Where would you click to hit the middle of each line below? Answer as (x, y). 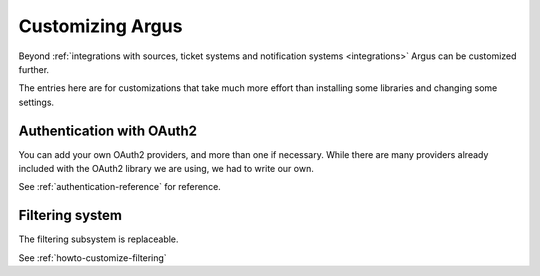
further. (34, 69)
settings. (36, 102)
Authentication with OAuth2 (108, 130)
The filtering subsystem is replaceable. (98, 239)
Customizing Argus (100, 26)
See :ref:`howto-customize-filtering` (92, 257)
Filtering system (70, 215)
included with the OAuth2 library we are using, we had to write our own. (166, 169)
